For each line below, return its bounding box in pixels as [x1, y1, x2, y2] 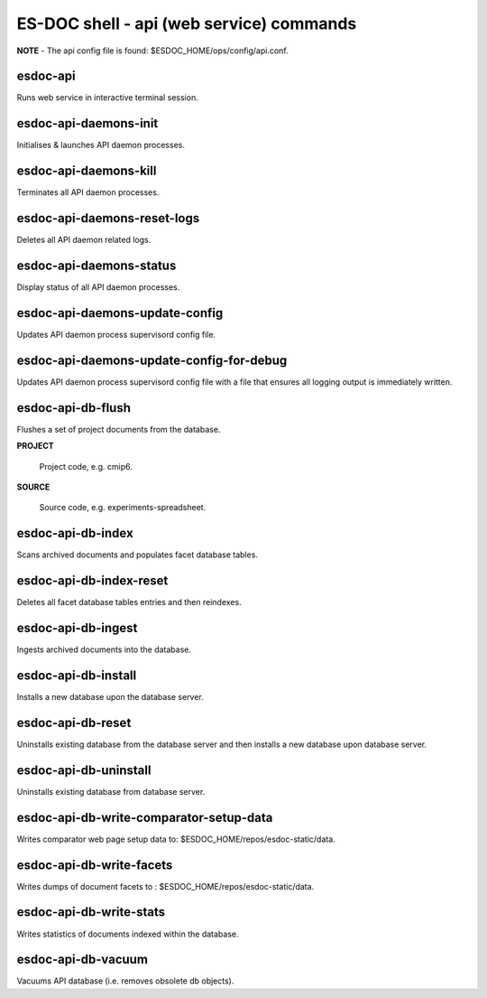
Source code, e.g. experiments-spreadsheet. [39, 502, 207, 513]
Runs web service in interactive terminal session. [16, 92, 198, 103]
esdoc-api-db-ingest [16, 620, 138, 636]
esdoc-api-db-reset [16, 714, 132, 731]
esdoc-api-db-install [16, 667, 137, 683]
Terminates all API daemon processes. [16, 187, 160, 198]
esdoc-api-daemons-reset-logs [16, 210, 200, 226]
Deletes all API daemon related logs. [16, 235, 152, 246]
